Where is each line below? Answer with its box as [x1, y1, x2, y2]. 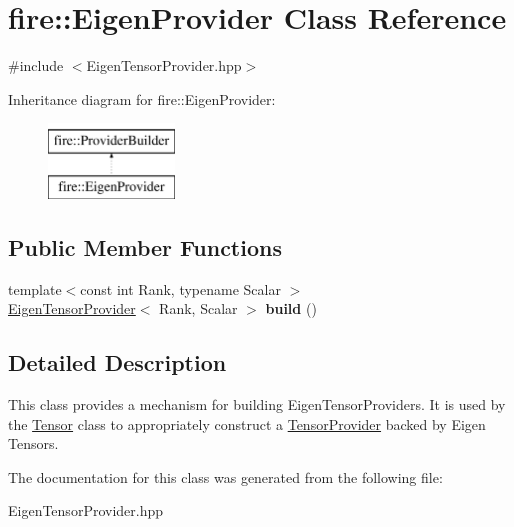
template [8, 278, 62, 299]
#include [8, 55, 64, 76]
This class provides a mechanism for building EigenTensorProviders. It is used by [8, 394, 506, 415]
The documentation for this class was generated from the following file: [8, 466, 443, 487]
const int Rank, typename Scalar [80, 278, 281, 299]
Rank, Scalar [159, 298, 238, 319]
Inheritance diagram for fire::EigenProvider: [8, 88, 276, 109]
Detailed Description [8, 347, 227, 378]
